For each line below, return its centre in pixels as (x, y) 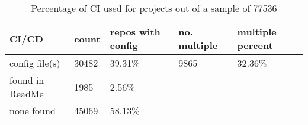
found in (27, 80)
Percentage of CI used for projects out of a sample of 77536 (154, 8)
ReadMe (27, 93)
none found (33, 111)
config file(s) (35, 63)
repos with (135, 32)
